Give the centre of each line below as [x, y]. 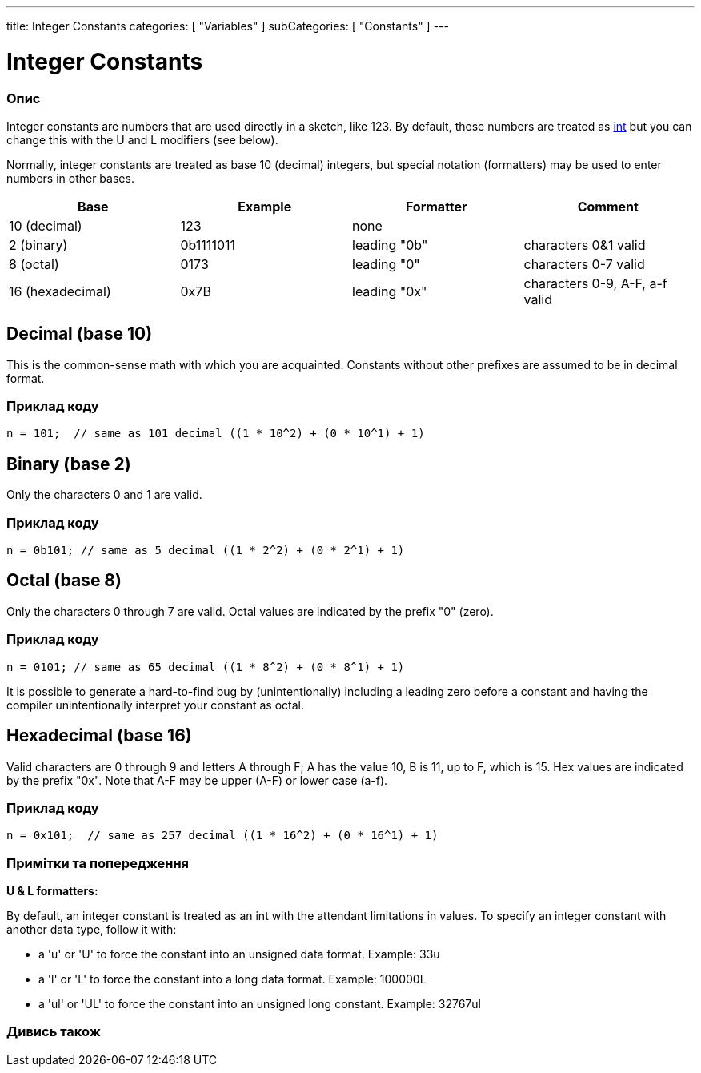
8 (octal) [34, 264]
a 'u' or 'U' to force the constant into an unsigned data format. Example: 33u [239, 954]
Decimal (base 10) [80, 334]
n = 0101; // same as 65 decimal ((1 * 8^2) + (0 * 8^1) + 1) [206, 667]
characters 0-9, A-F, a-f [595, 283]
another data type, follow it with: [92, 929]
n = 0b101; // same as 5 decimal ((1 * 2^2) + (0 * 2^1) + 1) [206, 551]
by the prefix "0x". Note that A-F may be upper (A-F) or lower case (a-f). [197, 780]
